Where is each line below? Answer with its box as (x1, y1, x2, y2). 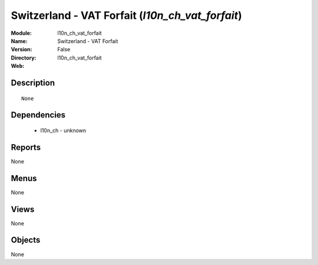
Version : (11, 46, 32, 53)
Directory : (11, 54, 37, 61)
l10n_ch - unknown (40, 127, 87, 134)
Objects (11, 235, 41, 245)
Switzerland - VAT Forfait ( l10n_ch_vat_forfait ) (11, 9, 243, 22)
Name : (11, 37, 28, 44)
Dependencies (11, 110, 66, 120)
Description (11, 77, 55, 88)
